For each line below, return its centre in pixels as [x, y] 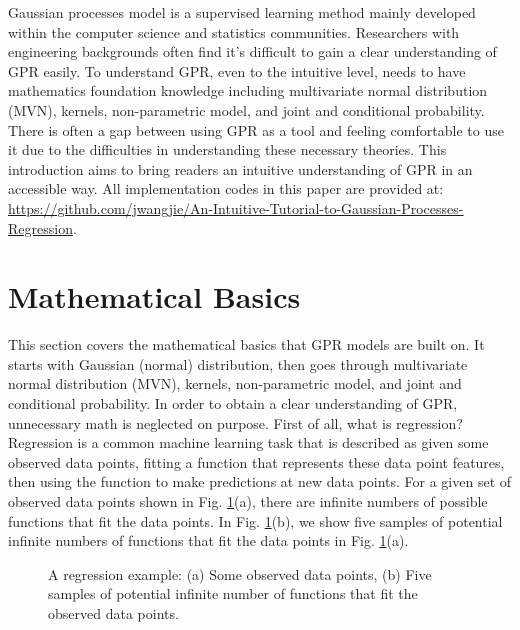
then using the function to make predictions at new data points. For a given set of [260, 481]
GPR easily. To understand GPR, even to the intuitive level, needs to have [237, 70]
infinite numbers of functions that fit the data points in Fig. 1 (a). [208, 540]
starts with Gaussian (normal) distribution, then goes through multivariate [238, 363]
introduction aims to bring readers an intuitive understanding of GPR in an [240, 168]
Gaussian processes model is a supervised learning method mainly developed [242, 12]
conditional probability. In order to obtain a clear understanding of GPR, [233, 403]
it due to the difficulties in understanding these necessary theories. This [227, 149]
